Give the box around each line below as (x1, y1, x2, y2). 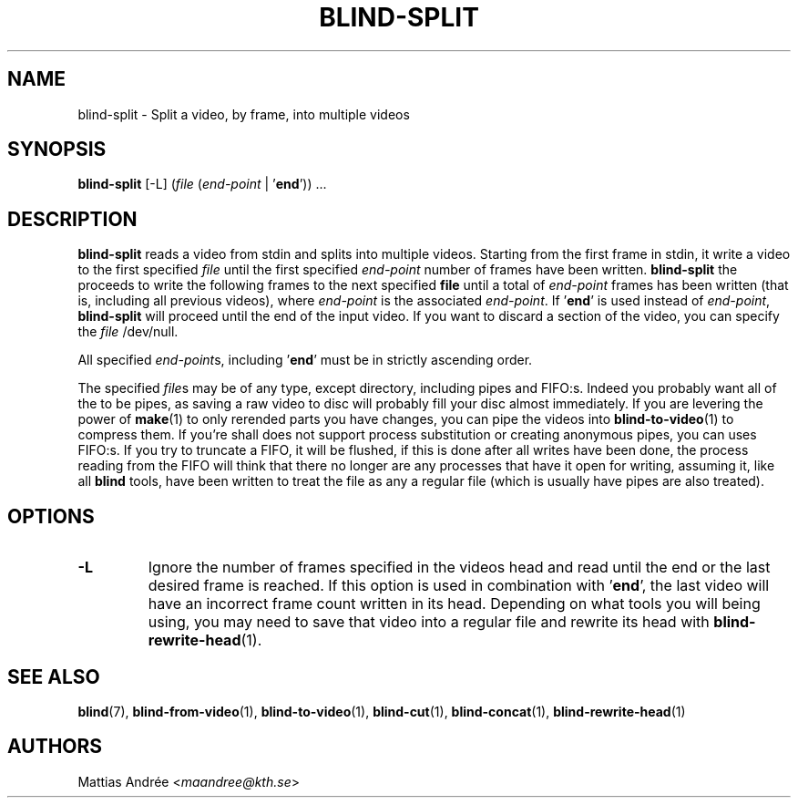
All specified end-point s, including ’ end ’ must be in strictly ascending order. (77, 352, 533, 368)
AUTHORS (7, 735, 103, 759)
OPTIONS (7, 504, 95, 528)
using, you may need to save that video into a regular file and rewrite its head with (148, 613, 710, 632)
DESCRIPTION (7, 207, 138, 231)
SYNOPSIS (7, 138, 107, 161)
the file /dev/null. (77, 324, 179, 340)
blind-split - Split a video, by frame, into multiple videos (77, 106, 410, 122)
